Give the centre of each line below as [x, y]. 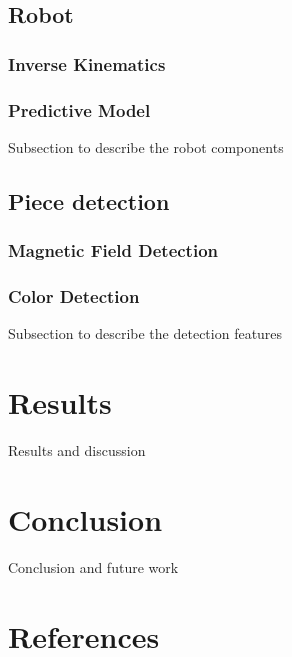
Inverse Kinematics [87, 63]
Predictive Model [79, 109]
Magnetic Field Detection [113, 250]
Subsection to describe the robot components [146, 146]
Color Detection [74, 295]
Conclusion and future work [93, 566]
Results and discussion [77, 450]
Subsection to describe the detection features [145, 333]
